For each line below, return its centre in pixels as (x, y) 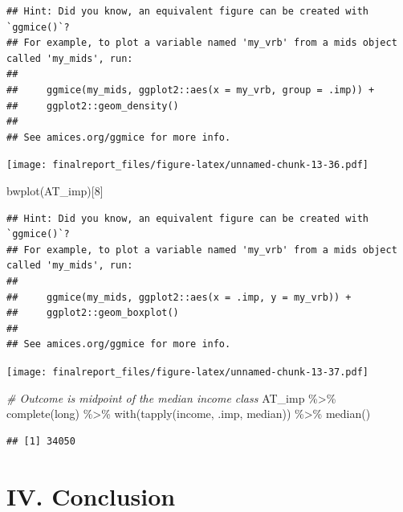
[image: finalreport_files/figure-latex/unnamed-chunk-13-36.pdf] (188, 165)
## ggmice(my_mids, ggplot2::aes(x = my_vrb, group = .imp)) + (191, 90)
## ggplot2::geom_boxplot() (93, 313)
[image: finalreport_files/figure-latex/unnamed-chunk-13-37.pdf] (188, 372)
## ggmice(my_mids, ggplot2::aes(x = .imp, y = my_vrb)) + (179, 297)
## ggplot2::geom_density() (93, 106)
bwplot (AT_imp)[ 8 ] (55, 190)
